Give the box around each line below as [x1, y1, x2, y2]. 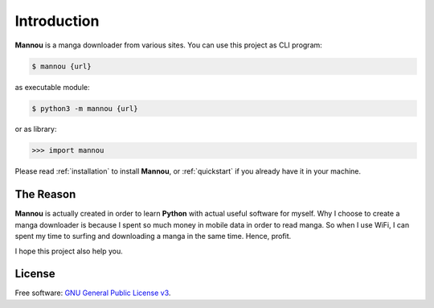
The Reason [14, 187, 76, 201]
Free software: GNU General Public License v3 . [14, 288, 171, 298]
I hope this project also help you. [14, 246, 124, 256]
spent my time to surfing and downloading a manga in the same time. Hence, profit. [14, 232, 292, 241]
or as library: [14, 125, 57, 134]
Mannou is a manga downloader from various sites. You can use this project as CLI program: [14, 40, 323, 50]
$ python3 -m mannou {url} [31, 104, 138, 113]
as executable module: [14, 82, 90, 92]
